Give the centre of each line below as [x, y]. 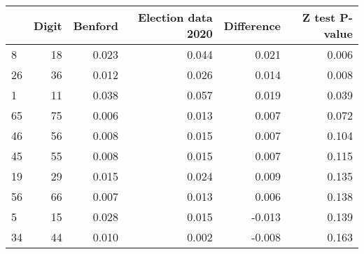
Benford [96, 25]
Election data [175, 17]
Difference [252, 25]
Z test [319, 17]
